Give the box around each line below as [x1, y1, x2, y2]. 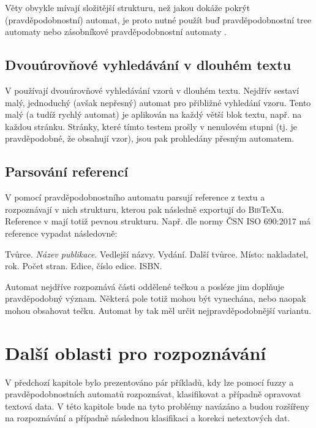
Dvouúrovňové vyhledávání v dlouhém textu [5, 55, 292, 74]
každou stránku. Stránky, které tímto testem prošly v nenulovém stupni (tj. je [5, 120, 297, 132]
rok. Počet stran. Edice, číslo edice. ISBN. [5, 259, 162, 272]
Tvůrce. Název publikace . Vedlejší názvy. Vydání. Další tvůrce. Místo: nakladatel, [5, 247, 309, 260]
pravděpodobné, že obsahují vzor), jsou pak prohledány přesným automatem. [5, 132, 295, 145]
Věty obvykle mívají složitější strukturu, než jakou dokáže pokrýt [5, 1, 250, 13]
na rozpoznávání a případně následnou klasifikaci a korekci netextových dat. [5, 411, 290, 424]
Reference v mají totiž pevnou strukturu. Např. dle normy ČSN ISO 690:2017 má [5, 215, 311, 227]
